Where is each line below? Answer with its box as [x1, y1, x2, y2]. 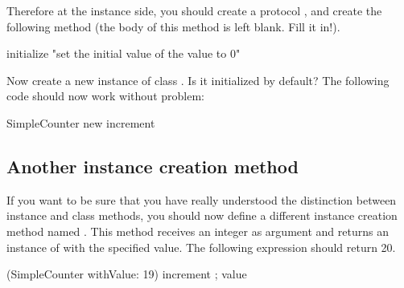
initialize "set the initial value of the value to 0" [6, 45, 241, 62]
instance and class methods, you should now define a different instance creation [6, 207, 398, 224]
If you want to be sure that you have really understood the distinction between [6, 191, 397, 208]
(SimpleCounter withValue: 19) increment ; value [6, 266, 247, 282]
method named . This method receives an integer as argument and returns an [6, 222, 389, 239]
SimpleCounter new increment [6, 114, 155, 131]
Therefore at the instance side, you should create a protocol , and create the [6, 2, 382, 18]
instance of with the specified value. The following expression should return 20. [6, 238, 396, 255]
